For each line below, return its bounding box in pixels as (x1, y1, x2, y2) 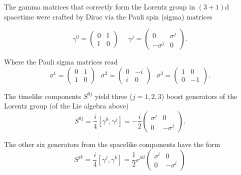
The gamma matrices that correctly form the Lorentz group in (4, 1, 195, 11)
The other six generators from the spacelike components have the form (4, 138, 220, 149)
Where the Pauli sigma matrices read (4, 56, 118, 67)
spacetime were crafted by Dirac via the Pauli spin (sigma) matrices (4, 11, 212, 21)
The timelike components (4, 90, 81, 101)
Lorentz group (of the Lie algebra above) (4, 100, 129, 111)
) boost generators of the (161, 90, 237, 101)
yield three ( (94, 90, 132, 101)
